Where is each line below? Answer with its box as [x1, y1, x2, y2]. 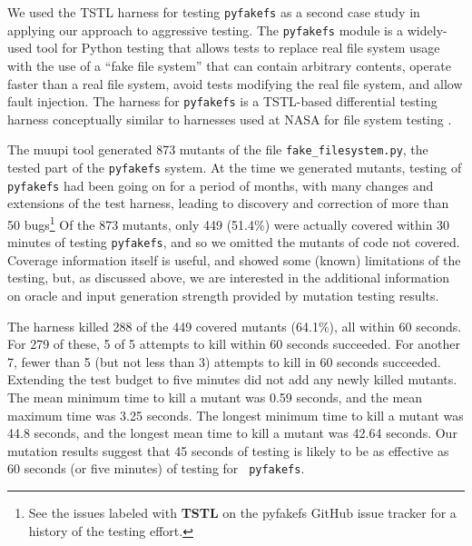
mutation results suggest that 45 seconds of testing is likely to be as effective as [7, 441, 449, 460]
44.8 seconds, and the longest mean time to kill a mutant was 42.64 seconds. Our [7, 423, 457, 442]
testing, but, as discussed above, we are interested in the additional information [7, 268, 450, 287]
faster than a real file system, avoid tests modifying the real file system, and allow [7, 74, 463, 93]
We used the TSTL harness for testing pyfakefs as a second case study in [7, 3, 420, 21]
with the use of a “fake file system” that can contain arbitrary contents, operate [7, 55, 451, 74]
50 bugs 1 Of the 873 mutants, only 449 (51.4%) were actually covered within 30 [7, 212, 450, 233]
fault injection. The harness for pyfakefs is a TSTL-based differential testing [7, 92, 438, 111]
